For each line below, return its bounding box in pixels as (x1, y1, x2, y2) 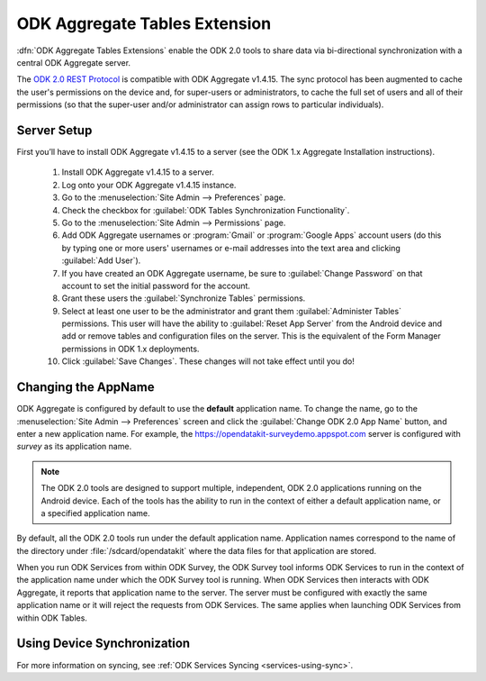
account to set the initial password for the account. (61, 280, 251, 291)
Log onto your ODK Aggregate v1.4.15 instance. (61, 179, 237, 190)
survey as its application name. (16, 441, 132, 452)
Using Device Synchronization (16, 636, 191, 651)
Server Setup (16, 123, 93, 138)
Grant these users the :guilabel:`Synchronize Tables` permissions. (61, 293, 306, 304)
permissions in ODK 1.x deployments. (61, 343, 200, 354)
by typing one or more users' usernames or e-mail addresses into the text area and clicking (61, 242, 400, 253)
